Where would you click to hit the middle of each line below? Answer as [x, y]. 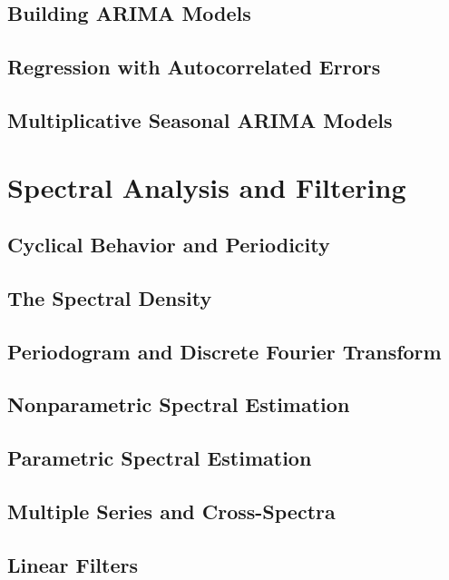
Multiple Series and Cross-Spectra [171, 511]
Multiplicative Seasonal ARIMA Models [200, 119]
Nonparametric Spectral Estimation [179, 404]
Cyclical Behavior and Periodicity [169, 245]
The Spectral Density [110, 297]
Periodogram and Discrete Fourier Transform [224, 351]
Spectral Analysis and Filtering [207, 187]
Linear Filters [73, 564]
